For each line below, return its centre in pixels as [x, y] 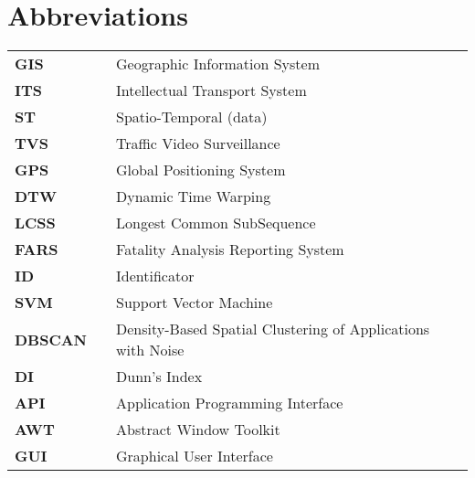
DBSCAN [51, 339]
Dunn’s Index [159, 377]
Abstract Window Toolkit [198, 430]
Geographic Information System [218, 64]
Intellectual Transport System [211, 90]
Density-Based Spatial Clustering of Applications [273, 329]
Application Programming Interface [230, 403]
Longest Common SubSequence [216, 223]
